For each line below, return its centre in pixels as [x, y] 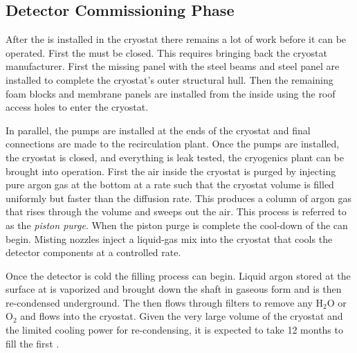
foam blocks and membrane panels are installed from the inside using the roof [171, 93]
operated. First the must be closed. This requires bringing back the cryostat [166, 52]
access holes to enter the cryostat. [77, 107]
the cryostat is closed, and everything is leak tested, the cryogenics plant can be [175, 157]
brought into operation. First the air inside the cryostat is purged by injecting [171, 171]
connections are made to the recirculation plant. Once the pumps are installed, [173, 144]
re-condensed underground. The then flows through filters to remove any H [164, 302]
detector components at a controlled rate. [93, 252]
